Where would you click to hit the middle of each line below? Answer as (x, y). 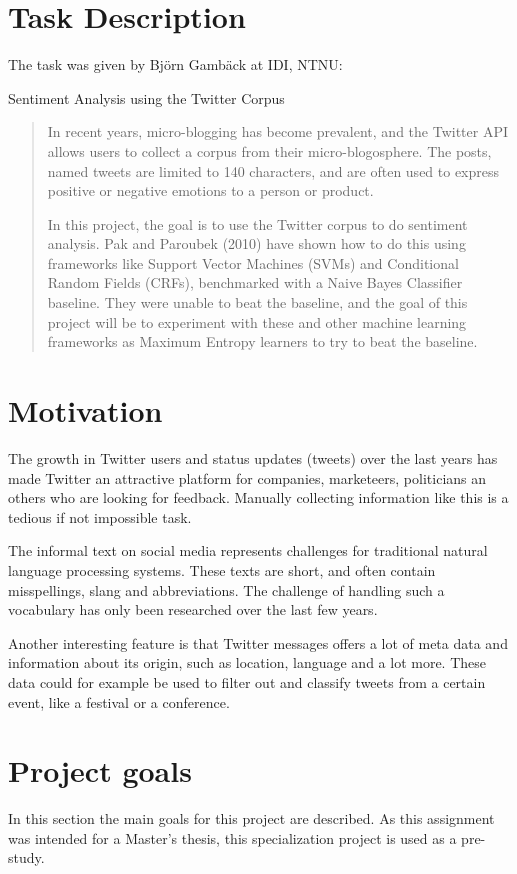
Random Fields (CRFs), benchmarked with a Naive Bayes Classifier (255, 282)
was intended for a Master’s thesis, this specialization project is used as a (232, 837)
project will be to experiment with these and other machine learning (257, 321)
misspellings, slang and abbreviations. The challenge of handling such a (226, 589)
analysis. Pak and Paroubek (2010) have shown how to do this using (256, 243)
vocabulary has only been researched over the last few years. (193, 609)
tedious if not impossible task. (100, 516)
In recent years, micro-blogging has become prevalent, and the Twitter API (277, 131)
